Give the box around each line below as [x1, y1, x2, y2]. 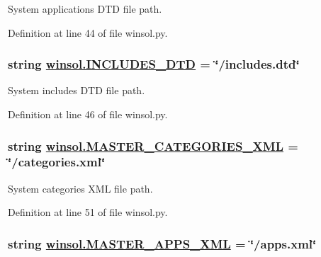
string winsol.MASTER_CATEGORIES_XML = [8, 137, 298, 154]
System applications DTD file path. [8, 1, 162, 16]
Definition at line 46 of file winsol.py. [8, 107, 168, 121]
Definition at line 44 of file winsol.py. [8, 25, 168, 40]
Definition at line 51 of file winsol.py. [8, 205, 168, 219]
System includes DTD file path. [8, 83, 145, 98]
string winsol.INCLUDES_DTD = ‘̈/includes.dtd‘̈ [8, 55, 300, 73]
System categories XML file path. [8, 181, 153, 195]
